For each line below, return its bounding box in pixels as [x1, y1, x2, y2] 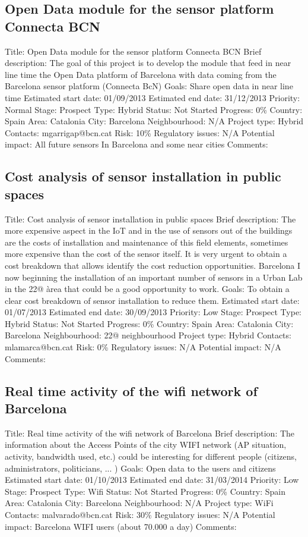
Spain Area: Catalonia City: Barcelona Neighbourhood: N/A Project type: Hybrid [5, 115, 304, 127]
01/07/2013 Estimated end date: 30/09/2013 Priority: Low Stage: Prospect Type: [5, 306, 301, 318]
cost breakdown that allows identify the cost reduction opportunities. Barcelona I [5, 259, 301, 271]
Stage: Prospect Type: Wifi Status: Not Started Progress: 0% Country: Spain [5, 485, 286, 497]
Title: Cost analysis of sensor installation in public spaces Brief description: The [5, 212, 296, 225]
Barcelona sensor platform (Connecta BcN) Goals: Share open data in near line [5, 80, 293, 92]
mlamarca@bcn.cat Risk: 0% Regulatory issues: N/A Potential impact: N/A [5, 341, 281, 353]
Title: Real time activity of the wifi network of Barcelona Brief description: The [5, 426, 295, 439]
